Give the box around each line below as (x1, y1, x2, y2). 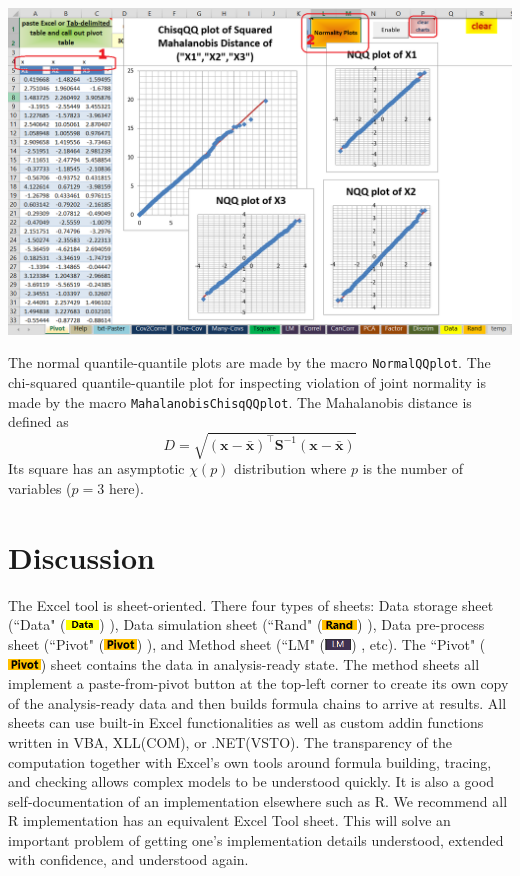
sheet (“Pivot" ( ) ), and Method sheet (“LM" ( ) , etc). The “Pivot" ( (8, 633, 486, 654)
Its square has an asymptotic (8, 458, 185, 479)
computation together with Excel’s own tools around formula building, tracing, (8, 751, 492, 772)
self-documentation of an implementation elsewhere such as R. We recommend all (8, 790, 508, 811)
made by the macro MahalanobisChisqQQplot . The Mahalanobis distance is (8, 391, 472, 412)
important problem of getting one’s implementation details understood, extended (8, 829, 504, 850)
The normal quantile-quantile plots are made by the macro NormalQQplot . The (8, 352, 491, 373)
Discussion (8, 536, 155, 577)
